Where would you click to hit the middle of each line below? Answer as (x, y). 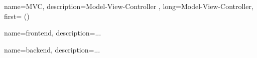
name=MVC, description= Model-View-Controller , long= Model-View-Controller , (129, 6)
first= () (17, 16)
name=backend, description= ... (52, 49)
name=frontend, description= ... (53, 33)
